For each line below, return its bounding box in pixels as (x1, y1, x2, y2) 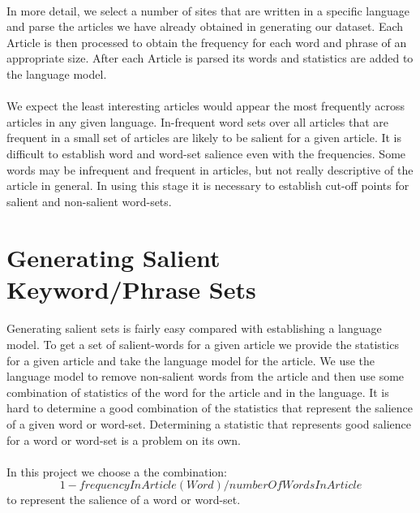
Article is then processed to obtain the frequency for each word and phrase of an (6, 33, 407, 50)
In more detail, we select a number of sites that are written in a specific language (6, 2, 410, 19)
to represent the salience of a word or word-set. (6, 491, 241, 508)
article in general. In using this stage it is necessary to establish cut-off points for (6, 177, 409, 194)
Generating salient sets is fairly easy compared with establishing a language (6, 320, 382, 337)
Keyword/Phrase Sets (6, 272, 256, 305)
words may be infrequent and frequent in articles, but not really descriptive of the (6, 161, 414, 178)
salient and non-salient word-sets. (6, 192, 172, 209)
